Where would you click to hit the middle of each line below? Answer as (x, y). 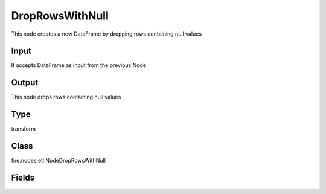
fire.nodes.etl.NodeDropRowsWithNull (58, 161)
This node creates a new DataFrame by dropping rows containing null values (107, 34)
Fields (23, 177)
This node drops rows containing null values (66, 97)
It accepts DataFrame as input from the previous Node (79, 65)
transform (24, 129)
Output (25, 82)
